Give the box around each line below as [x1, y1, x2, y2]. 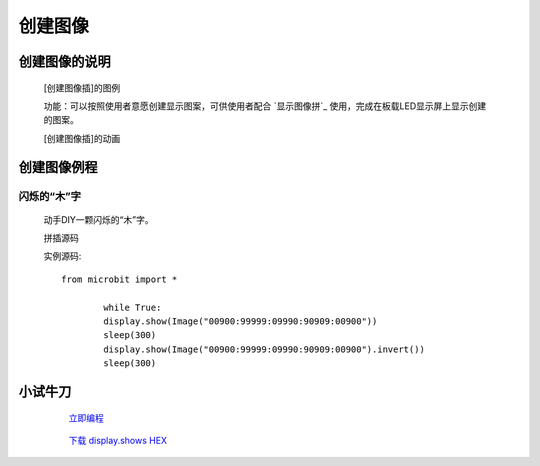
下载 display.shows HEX [68, 435, 168, 447]
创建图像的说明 [18, 53, 111, 70]
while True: [103, 301, 162, 313]
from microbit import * [61, 273, 178, 285]
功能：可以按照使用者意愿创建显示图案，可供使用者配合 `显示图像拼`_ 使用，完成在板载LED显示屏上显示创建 [43, 100, 487, 112]
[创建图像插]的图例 [43, 81, 121, 94]
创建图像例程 [18, 158, 98, 175]
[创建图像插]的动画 [43, 132, 121, 144]
